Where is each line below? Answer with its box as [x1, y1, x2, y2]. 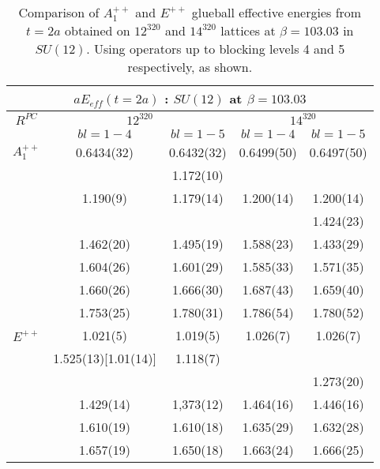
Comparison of [18, 3, 100, 21]
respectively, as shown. [127, 58, 253, 76]
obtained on [65, 21, 130, 39]
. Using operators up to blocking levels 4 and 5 [86, 39, 345, 58]
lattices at [220, 21, 276, 39]
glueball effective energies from [191, 3, 362, 21]
